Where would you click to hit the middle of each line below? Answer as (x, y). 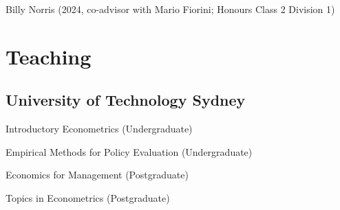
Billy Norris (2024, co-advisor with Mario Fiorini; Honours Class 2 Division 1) (170, 9)
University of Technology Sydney (126, 100)
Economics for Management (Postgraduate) (97, 175)
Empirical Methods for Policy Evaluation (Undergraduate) (129, 151)
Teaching (49, 56)
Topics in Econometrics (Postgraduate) (88, 197)
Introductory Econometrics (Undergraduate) (99, 129)
